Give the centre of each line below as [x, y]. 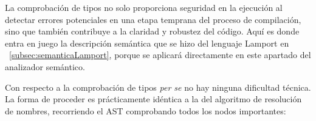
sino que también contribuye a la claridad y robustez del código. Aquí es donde [152, 31]
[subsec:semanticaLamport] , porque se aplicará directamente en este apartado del [160, 55]
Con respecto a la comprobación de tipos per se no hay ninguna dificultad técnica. [158, 87]
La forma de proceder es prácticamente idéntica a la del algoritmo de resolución [153, 99]
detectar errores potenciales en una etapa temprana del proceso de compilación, [153, 19]
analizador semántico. [45, 66]
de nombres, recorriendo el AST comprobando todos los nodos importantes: [146, 110]
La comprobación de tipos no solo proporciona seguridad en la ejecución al [144, 7]
